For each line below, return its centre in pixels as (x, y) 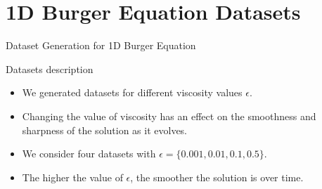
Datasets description (50, 69)
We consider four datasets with (89, 154)
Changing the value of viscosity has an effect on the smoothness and (169, 116)
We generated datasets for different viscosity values (132, 92)
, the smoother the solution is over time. (217, 177)
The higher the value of (72, 177)
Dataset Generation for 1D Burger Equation (101, 45)
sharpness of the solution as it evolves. (105, 130)
